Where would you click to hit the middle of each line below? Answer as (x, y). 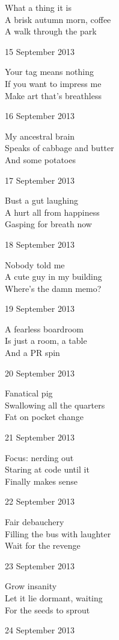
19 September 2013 (40, 309)
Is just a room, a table (46, 341)
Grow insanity (31, 586)
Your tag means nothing (49, 72)
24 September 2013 (40, 630)
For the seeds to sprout (47, 609)
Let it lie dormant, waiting (54, 597)
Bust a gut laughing (42, 200)
